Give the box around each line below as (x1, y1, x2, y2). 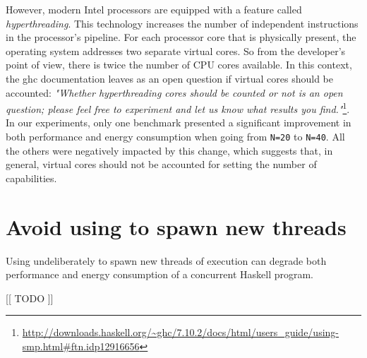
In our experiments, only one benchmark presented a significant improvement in (6, 115, 351, 130)
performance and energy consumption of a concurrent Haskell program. (6, 267, 314, 282)
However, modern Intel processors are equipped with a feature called (6, 2, 302, 16)
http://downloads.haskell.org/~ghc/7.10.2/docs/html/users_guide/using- (22, 325, 339, 340)
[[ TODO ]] (6, 290, 54, 305)
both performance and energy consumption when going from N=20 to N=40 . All (6, 129, 345, 143)
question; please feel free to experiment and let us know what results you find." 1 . (6, 100, 350, 116)
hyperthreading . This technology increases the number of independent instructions (6, 16, 359, 30)
